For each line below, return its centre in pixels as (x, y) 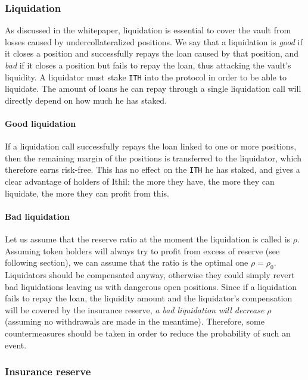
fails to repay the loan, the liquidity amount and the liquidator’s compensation (149, 298)
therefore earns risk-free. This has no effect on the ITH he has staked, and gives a (153, 169)
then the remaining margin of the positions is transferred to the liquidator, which (153, 158)
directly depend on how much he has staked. (86, 100)
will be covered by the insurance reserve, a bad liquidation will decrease (135, 309)
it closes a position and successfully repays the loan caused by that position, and (152, 53)
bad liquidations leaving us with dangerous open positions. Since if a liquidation (151, 286)
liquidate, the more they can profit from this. (87, 193)
